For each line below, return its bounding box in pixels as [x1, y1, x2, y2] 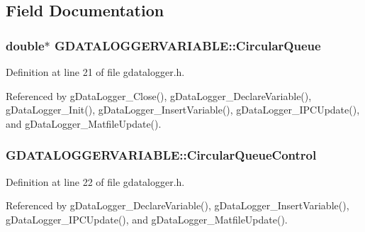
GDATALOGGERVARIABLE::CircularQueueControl [6, 146, 317, 164]
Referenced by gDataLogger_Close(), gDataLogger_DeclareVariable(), [6, 88, 312, 103]
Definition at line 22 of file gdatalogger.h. [6, 174, 185, 189]
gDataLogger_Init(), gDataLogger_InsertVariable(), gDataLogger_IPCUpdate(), [6, 102, 360, 117]
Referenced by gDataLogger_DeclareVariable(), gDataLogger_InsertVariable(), [6, 198, 349, 213]
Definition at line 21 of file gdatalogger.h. [6, 65, 185, 79]
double [6, 36, 45, 54]
